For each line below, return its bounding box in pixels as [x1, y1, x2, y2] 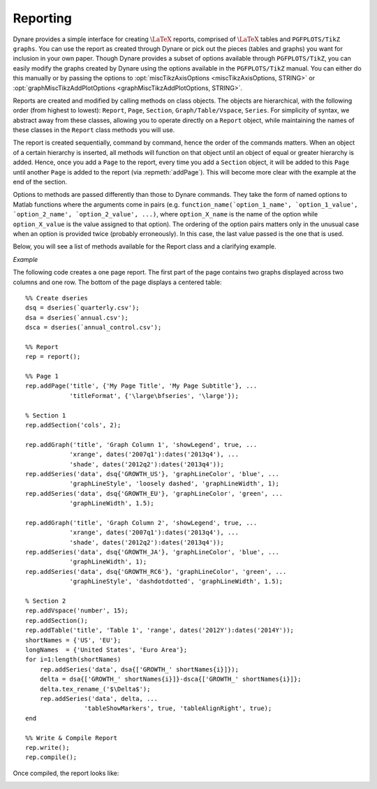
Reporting [13, 10, 73, 26]
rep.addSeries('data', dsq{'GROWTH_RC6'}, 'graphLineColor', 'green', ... [25, 568, 287, 575]
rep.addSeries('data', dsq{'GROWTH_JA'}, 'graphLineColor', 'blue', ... [25, 548, 279, 556]
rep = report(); [25, 353, 81, 361]
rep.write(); [25, 744, 70, 751]
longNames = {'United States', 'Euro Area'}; [25, 646, 188, 654]
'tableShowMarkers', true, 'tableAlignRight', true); [84, 705, 272, 712]
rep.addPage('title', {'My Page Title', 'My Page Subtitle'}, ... [25, 382, 258, 390]
